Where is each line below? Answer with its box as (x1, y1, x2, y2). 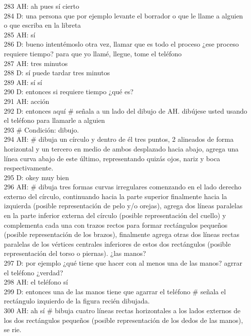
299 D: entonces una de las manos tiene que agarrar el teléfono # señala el (4, 286, 226, 296)
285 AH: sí (4, 29, 35, 39)
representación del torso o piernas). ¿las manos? (4, 248, 146, 258)
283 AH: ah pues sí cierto (4, 1, 79, 11)
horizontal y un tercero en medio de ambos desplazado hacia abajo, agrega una (4, 143, 239, 153)
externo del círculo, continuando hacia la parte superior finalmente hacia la (4, 191, 227, 201)
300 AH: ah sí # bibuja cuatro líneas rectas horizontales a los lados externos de (4, 305, 241, 315)
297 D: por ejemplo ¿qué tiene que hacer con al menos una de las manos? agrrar (4, 258, 242, 268)
